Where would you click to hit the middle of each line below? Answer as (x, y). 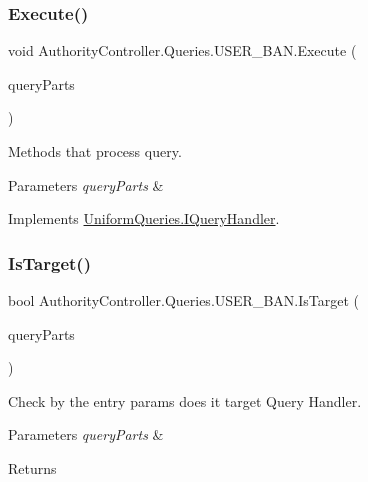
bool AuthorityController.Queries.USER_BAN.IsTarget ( (183, 300)
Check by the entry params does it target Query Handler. (185, 400)
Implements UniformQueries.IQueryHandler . (144, 218)
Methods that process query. (95, 151)
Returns (32, 467)
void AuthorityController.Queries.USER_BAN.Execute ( (182, 50)
